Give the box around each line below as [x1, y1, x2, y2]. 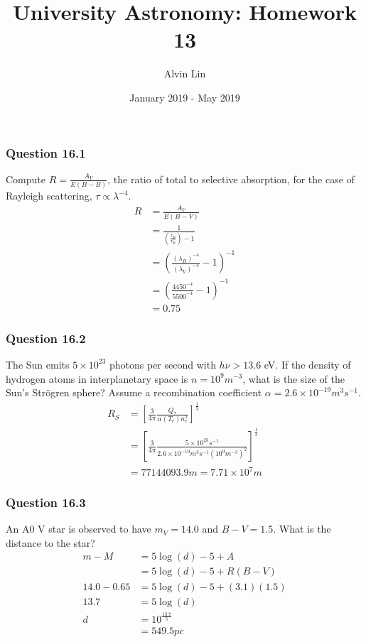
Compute [6, 171, 45, 186]
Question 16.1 [6, 143, 86, 161]
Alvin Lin [163, 66, 206, 81]
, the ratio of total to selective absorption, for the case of [107, 171, 355, 186]
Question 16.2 [6, 329, 86, 347]
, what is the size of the [242, 371, 345, 386]
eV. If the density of [264, 357, 351, 371]
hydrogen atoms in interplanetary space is [6, 371, 188, 386]
